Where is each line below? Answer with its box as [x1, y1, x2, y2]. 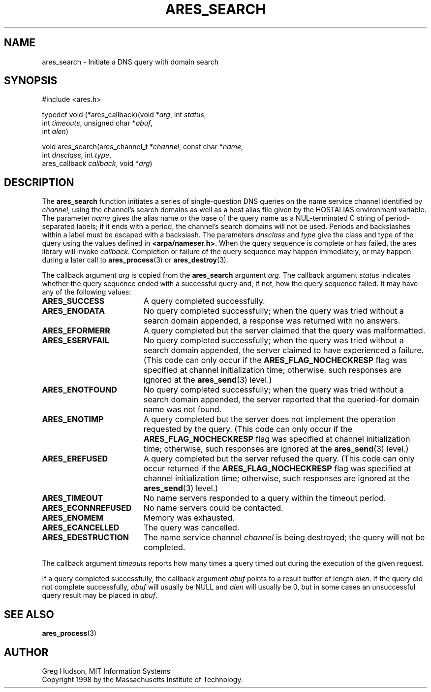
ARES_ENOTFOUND [42, 385, 117, 395]
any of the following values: [42, 288, 131, 297]
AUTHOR [4, 646, 49, 659]
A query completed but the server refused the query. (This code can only [143, 454, 415, 464]
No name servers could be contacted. [143, 503, 283, 513]
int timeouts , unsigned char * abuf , [42, 119, 153, 128]
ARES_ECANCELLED [42, 523, 120, 533]
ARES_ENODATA [42, 306, 105, 316]
